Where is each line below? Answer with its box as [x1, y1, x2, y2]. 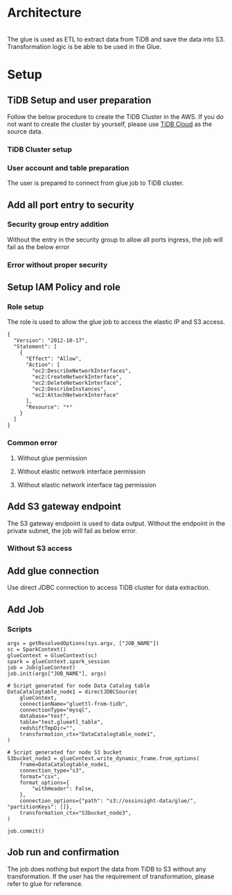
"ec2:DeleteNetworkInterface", [32, 379, 123, 387]
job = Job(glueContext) [7, 664, 76, 671]
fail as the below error [7, 242, 70, 251]
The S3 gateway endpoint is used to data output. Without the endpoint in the [7, 519, 226, 527]
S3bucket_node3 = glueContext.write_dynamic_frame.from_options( [7, 754, 199, 762]
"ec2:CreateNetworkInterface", [32, 374, 123, 381]
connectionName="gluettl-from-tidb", [19, 700, 129, 707]
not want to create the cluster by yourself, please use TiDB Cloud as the [7, 120, 213, 128]
